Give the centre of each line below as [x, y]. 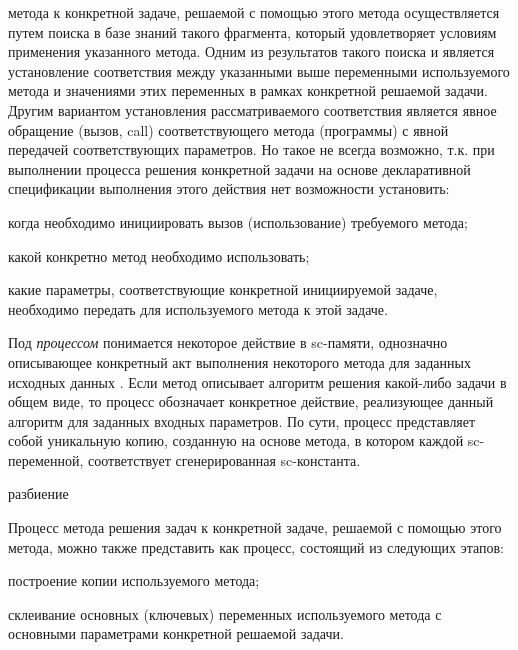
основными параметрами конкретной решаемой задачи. [176, 633]
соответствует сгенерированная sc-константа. [224, 459]
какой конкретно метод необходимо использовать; [159, 255]
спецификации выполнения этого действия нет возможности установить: [229, 188]
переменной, [46, 459]
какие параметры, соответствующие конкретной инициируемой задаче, [223, 289]
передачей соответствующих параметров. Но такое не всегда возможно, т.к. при [251, 149]
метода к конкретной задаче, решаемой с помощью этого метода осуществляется [254, 12]
